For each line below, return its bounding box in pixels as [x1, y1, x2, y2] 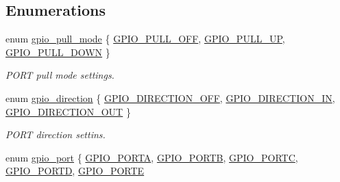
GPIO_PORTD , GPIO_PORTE [5, 164, 145, 178]
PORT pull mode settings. [5, 68, 114, 82]
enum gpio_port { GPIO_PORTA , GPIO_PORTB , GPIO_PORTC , [5, 150, 298, 164]
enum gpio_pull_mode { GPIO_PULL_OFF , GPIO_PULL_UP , [5, 31, 285, 46]
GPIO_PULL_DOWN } [5, 44, 110, 59]
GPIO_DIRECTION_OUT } [5, 104, 131, 118]
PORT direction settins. [5, 127, 106, 142]
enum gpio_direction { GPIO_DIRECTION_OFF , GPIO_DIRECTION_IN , [5, 90, 335, 105]
